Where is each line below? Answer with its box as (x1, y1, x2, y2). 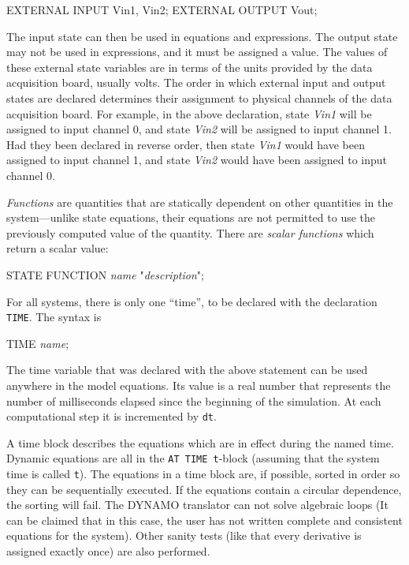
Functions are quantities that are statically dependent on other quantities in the (6, 193, 393, 210)
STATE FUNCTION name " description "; (6, 266, 204, 282)
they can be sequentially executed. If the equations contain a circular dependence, (6, 481, 402, 497)
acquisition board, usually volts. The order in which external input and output (6, 74, 386, 91)
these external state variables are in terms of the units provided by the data (6, 58, 373, 75)
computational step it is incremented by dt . (6, 408, 217, 425)
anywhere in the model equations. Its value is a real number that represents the (6, 376, 391, 393)
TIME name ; (6, 335, 69, 351)
